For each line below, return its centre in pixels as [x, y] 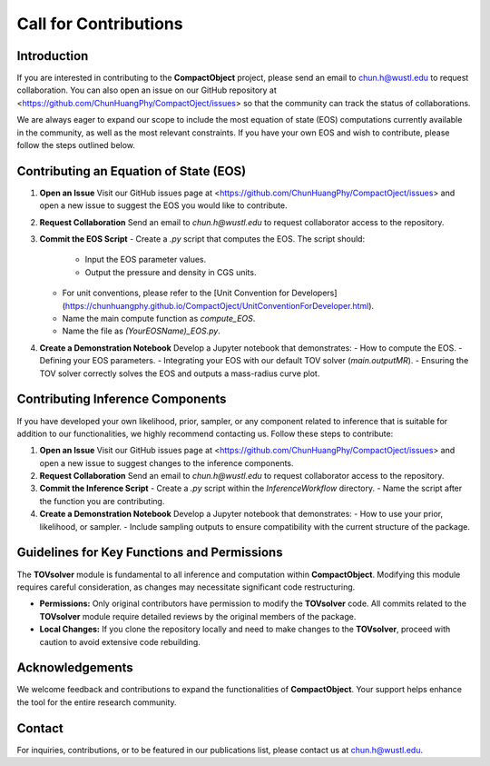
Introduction [53, 56]
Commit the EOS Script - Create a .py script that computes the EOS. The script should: [202, 239]
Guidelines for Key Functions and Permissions [150, 553]
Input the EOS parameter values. [146, 260]
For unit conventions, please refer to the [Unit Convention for [176, 293]
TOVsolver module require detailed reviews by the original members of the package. [198, 616]
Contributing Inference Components [122, 399]
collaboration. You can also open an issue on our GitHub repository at [147, 90]
